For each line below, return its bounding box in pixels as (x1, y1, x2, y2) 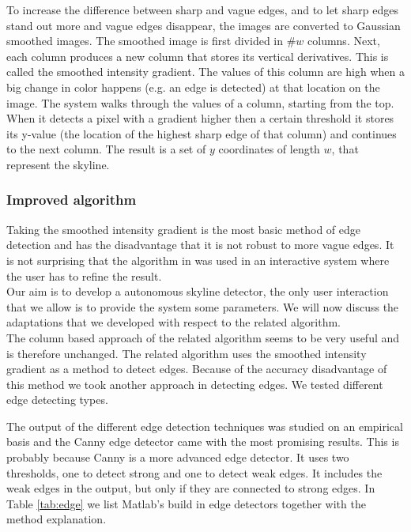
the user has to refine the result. (6, 267, 162, 284)
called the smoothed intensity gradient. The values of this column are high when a (6, 63, 405, 80)
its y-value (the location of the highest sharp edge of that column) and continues (6, 125, 397, 141)
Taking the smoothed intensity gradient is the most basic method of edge (6, 221, 361, 237)
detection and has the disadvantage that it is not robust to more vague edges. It (6, 236, 394, 253)
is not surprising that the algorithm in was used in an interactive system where (6, 251, 390, 268)
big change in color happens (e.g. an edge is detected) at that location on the (6, 78, 380, 95)
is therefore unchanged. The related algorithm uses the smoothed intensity (6, 345, 367, 361)
